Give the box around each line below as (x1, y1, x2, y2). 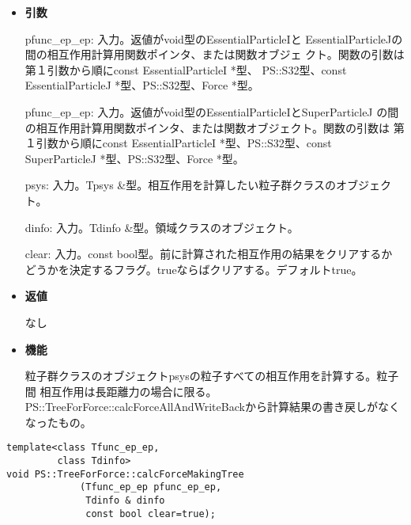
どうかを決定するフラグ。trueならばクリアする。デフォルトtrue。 (25, 261, 363, 277)
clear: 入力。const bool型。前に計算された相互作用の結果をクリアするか (25, 245, 393, 262)
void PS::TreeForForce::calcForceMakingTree (6, 468, 244, 480)
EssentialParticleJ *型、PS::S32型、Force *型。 (25, 77, 259, 93)
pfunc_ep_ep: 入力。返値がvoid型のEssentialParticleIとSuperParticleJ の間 (25, 103, 399, 120)
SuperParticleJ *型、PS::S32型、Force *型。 (25, 150, 244, 166)
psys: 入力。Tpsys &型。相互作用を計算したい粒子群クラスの (25, 177, 336, 193)
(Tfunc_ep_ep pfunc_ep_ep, (80, 481, 222, 493)
